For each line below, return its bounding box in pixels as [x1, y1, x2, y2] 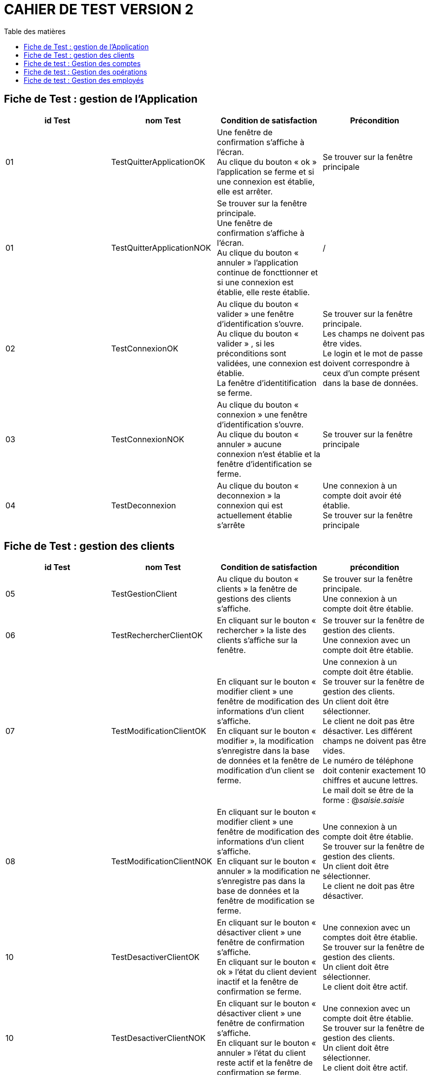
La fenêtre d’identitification [217, 378, 317, 388]
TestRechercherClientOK [111, 630, 203, 641]
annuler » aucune [217, 439, 282, 449]
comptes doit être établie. [322, 932, 418, 943]
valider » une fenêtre [217, 308, 294, 319]
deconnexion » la [217, 490, 281, 500]
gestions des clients [217, 594, 291, 604]
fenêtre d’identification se [217, 459, 312, 469]
